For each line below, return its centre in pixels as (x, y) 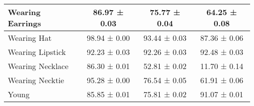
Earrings (25, 23)
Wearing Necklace (38, 66)
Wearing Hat (30, 38)
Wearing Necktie (36, 80)
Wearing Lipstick (37, 52)
